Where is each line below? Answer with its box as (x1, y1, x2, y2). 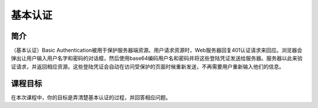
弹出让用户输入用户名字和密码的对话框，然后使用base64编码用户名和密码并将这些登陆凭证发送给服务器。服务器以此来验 (11, 55, 303, 62)
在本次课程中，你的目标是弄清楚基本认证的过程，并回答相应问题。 (11, 94, 171, 101)
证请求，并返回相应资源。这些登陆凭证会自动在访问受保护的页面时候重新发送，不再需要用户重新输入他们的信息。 (11, 63, 284, 70)
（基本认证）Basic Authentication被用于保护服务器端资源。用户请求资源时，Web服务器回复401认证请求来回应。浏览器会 (11, 47, 303, 54)
